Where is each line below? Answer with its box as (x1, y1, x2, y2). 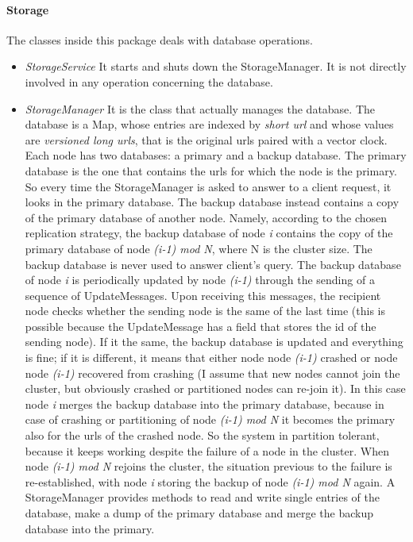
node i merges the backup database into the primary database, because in (25, 395, 384, 412)
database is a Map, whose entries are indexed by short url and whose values (25, 116, 394, 133)
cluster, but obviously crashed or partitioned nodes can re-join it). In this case (25, 380, 406, 397)
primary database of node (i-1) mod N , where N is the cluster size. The (25, 240, 372, 256)
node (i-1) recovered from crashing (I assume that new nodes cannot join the (25, 364, 400, 381)
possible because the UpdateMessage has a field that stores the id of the (25, 317, 376, 334)
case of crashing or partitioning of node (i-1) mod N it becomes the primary (25, 411, 396, 428)
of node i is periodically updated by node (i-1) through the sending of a (25, 271, 375, 288)
